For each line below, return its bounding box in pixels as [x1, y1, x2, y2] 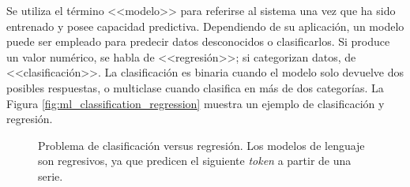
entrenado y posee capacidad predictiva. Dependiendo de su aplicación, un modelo [6, 17, 404, 34]
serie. [38, 167, 63, 184]
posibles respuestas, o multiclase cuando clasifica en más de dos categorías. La [6, 79, 384, 95]
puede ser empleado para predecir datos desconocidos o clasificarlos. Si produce [6, 33, 390, 50]
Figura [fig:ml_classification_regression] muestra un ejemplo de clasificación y [6, 95, 385, 111]
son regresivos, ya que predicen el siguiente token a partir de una [38, 152, 352, 169]
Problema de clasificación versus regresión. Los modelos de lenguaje [38, 137, 365, 153]
